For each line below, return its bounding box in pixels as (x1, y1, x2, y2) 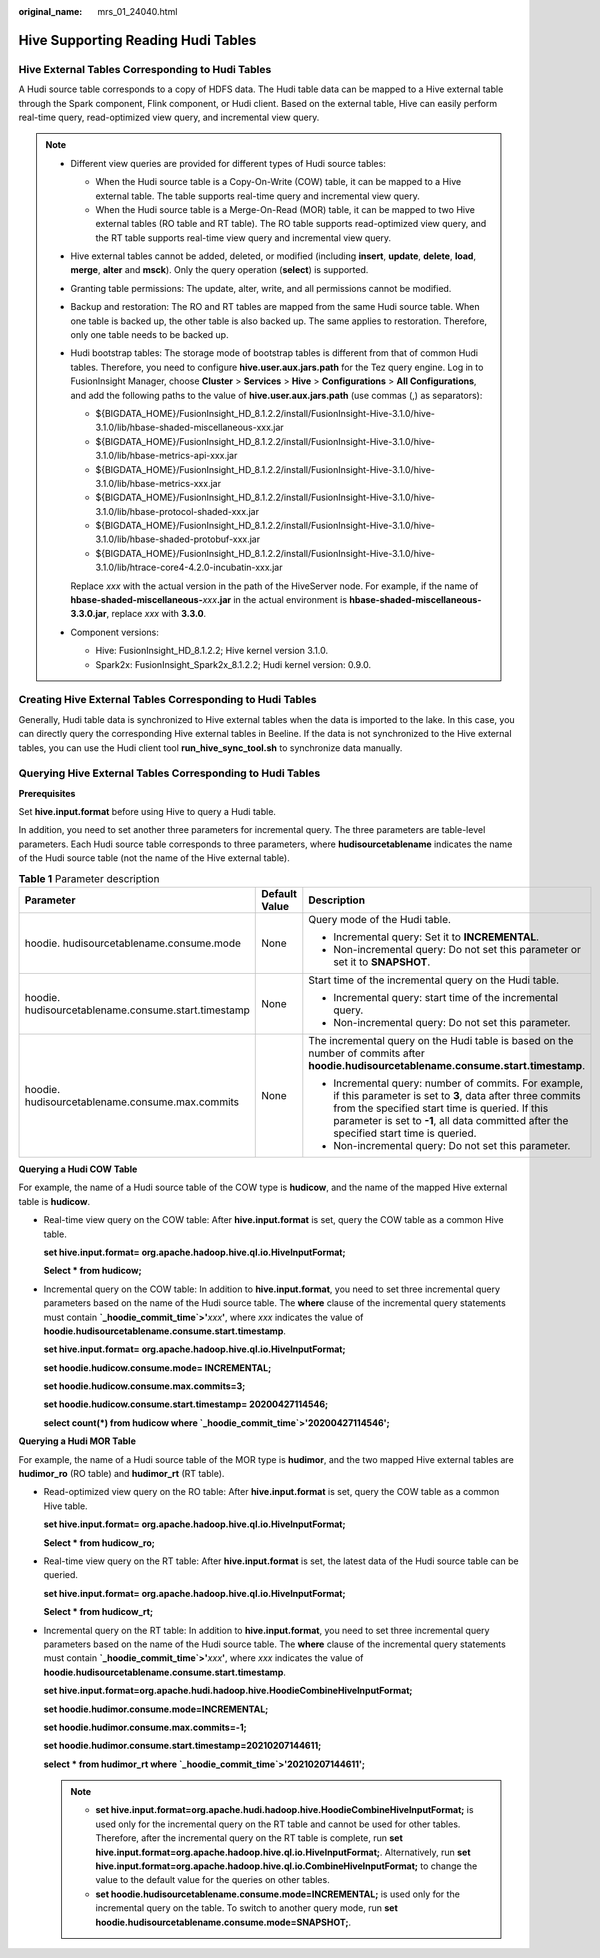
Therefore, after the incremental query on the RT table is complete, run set (95, 1832, 404, 1844)
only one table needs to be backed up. (70, 329, 229, 341)
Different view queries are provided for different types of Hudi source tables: (70, 157, 387, 169)
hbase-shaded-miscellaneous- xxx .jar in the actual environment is (70, 594, 348, 606)
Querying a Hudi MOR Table (18, 1435, 137, 1447)
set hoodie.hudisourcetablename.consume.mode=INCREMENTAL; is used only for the (95, 1888, 460, 1900)
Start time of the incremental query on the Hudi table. (308, 973, 560, 987)
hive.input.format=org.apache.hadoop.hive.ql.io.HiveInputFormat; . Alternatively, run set (95, 1846, 471, 1858)
